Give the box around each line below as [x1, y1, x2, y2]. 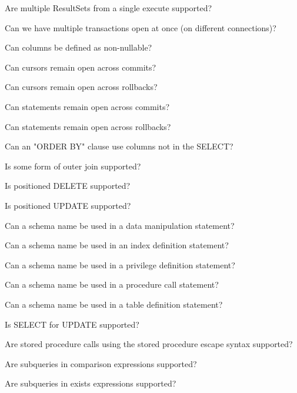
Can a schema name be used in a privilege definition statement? [5, 258, 235, 271]
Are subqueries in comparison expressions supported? [5, 357, 197, 369]
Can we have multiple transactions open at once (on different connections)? [5, 21, 276, 34]
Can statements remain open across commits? [5, 100, 170, 112]
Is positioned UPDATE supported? [5, 199, 131, 211]
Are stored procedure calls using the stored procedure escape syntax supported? [5, 338, 293, 350]
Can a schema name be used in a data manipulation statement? [5, 219, 235, 231]
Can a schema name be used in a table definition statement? [5, 298, 223, 310]
